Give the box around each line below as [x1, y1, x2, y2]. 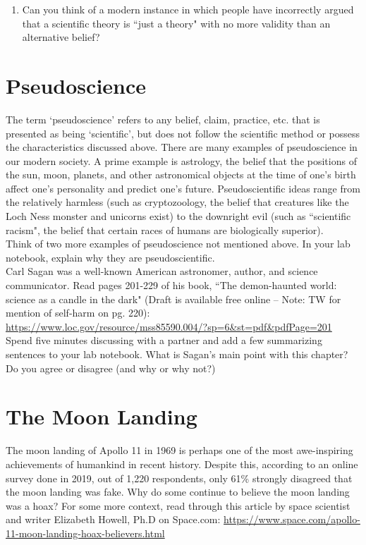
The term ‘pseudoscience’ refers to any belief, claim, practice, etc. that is [6, 111, 320, 126]
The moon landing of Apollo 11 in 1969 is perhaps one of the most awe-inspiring [6, 443, 353, 458]
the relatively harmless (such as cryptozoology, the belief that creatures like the [6, 195, 349, 209]
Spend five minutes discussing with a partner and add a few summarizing [6, 333, 322, 348]
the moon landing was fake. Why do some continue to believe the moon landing [6, 484, 350, 499]
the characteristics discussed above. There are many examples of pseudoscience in [6, 140, 358, 154]
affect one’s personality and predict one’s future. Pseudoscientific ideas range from [6, 180, 360, 195]
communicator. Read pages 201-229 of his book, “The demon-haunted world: [6, 278, 337, 293]
